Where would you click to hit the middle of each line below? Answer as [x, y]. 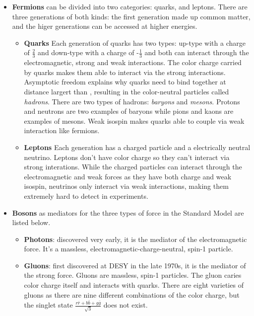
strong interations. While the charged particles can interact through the [133, 167]
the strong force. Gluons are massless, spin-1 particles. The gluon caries [133, 275]
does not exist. [126, 305]
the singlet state [48, 305]
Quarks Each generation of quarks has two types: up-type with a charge [135, 42]
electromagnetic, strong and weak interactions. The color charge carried [133, 62]
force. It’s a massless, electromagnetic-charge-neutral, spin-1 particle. [128, 249]
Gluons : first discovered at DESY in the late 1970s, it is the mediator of [135, 265]
